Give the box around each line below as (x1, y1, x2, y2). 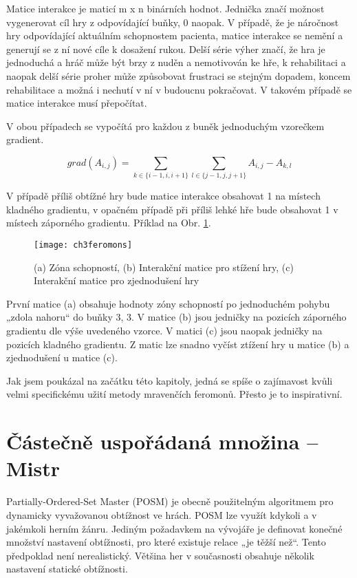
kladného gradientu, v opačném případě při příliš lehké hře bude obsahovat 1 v (6, 202, 338, 216)
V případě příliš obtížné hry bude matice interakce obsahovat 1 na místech (6, 189, 321, 203)
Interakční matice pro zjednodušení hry (34, 273, 199, 288)
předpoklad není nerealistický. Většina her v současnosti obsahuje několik (6, 548, 314, 562)
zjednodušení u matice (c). (6, 350, 118, 365)
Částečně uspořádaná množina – (6, 427, 318, 456)
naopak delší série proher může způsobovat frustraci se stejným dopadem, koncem (6, 68, 351, 83)
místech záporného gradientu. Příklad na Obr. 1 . (6, 215, 211, 230)
